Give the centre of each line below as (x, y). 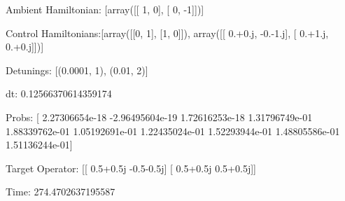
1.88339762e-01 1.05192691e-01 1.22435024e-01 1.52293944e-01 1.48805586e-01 (173, 131)
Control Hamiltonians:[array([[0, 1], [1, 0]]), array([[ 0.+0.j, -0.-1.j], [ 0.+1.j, (167, 33)
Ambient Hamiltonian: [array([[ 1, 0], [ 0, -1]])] (105, 9)
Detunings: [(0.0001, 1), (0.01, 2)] (77, 70)
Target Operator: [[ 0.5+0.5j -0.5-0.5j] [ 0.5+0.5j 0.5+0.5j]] (131, 168)
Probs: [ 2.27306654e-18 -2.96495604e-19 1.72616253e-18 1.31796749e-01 (159, 117)
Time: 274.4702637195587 (61, 192)
